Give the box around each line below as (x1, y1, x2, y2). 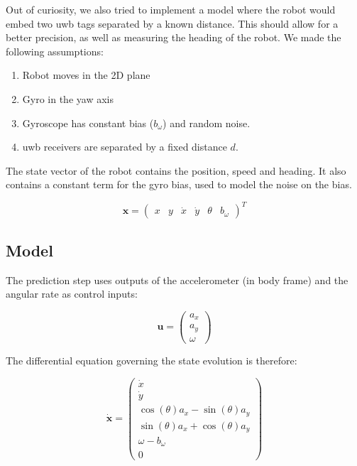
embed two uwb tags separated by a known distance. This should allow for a (6, 16, 339, 31)
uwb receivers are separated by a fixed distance (22, 139, 227, 154)
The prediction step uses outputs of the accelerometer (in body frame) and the (6, 272, 348, 287)
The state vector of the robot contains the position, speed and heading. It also (6, 163, 346, 178)
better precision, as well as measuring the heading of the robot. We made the (6, 30, 341, 45)
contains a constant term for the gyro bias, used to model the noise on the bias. (6, 177, 352, 192)
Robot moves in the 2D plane (22, 67, 150, 82)
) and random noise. (163, 115, 251, 130)
